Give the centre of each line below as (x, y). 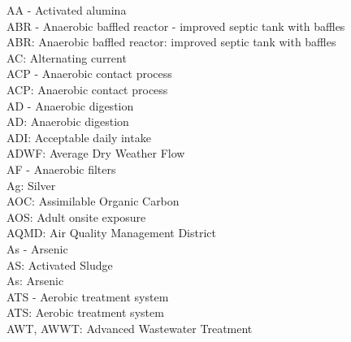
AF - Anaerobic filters (61, 169)
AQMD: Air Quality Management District (112, 233)
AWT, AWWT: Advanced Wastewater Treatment (130, 328)
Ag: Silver (31, 185)
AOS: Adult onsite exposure (76, 216)
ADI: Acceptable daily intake (79, 137)
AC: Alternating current (67, 57)
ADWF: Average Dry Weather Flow (96, 153)
